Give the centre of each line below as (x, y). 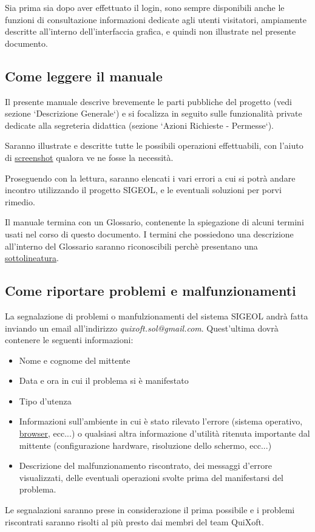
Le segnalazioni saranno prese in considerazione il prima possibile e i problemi (150, 510)
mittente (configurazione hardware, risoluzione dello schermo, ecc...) (145, 445)
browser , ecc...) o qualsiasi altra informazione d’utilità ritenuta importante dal (164, 433)
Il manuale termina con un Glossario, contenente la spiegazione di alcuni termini (154, 222)
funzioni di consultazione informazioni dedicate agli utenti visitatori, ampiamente (156, 19)
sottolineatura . (32, 258)
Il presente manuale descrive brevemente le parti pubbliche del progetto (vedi (148, 101)
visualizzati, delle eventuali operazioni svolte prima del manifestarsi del (151, 477)
